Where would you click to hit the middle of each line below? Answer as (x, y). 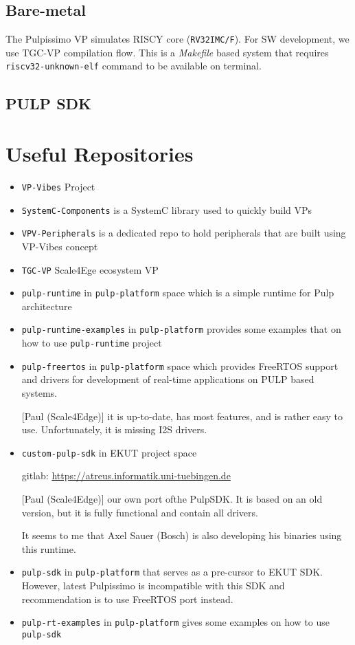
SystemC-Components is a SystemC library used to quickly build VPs (167, 209)
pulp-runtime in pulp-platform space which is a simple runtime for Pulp (178, 293)
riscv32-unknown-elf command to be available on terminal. (134, 66)
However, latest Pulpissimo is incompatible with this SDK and (153, 586)
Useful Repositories (100, 154)
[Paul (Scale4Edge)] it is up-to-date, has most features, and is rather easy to (182, 416)
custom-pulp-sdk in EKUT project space (109, 452)
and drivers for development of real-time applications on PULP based (168, 379)
